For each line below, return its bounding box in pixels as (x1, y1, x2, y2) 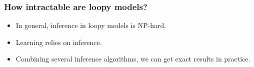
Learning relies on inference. (15, 36, 102, 47)
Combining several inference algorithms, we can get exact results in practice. (15, 53, 250, 64)
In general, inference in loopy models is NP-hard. (15, 20, 166, 30)
